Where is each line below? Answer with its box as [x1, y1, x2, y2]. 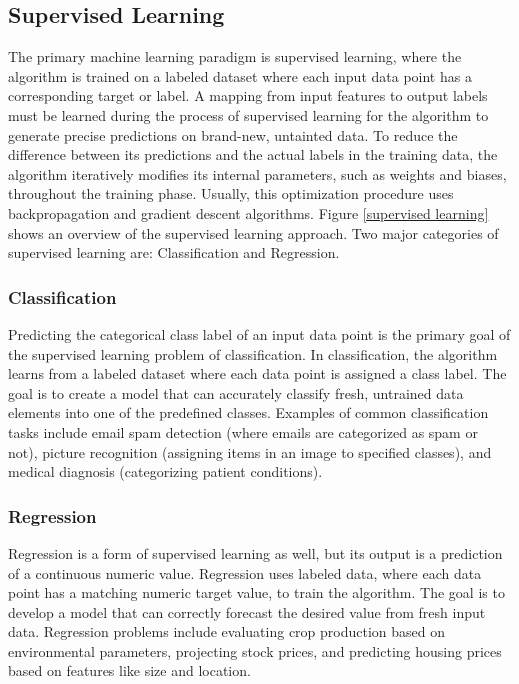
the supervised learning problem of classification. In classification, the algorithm [8, 343, 498, 364]
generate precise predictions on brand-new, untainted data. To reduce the [8, 124, 458, 145]
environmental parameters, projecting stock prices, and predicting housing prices [8, 640, 502, 661]
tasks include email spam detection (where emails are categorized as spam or [8, 421, 478, 442]
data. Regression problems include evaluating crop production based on [8, 621, 446, 642]
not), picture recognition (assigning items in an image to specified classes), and [8, 441, 492, 462]
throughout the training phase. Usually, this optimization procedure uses [8, 183, 454, 204]
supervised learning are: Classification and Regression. [8, 242, 340, 263]
